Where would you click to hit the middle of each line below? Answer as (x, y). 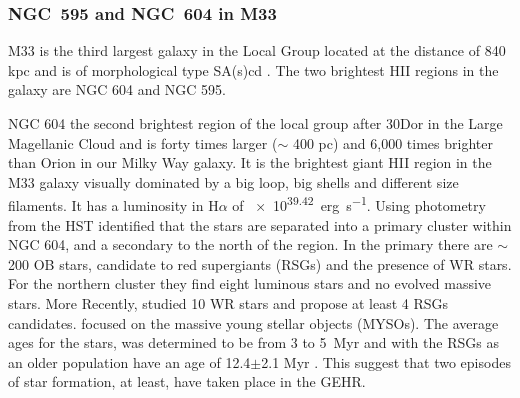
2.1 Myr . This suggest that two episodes (386, 361)
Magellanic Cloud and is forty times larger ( (143, 142)
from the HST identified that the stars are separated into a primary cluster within (260, 224)
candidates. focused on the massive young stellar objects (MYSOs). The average (253, 322)
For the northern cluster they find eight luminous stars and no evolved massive (250, 283)
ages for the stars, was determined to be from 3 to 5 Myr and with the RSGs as (253, 342)
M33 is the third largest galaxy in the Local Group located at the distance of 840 (257, 50)
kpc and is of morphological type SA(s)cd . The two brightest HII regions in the (253, 69)
